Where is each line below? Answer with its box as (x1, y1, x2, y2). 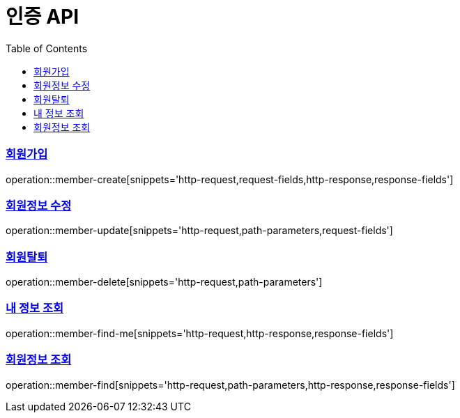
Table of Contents (6, 42, 88, 54)
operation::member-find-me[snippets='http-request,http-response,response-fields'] (6, 327, 394, 339)
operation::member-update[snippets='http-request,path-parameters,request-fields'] (6, 224, 393, 237)
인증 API (6, 5, 79, 29)
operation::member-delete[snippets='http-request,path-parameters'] (6, 276, 323, 288)
